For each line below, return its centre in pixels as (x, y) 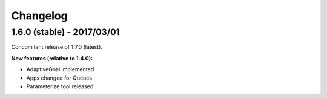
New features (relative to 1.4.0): (52, 58)
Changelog (39, 16)
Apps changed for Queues (59, 78)
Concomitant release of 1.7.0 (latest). (57, 47)
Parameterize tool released (60, 86)
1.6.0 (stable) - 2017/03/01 (66, 32)
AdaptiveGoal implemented (60, 69)
